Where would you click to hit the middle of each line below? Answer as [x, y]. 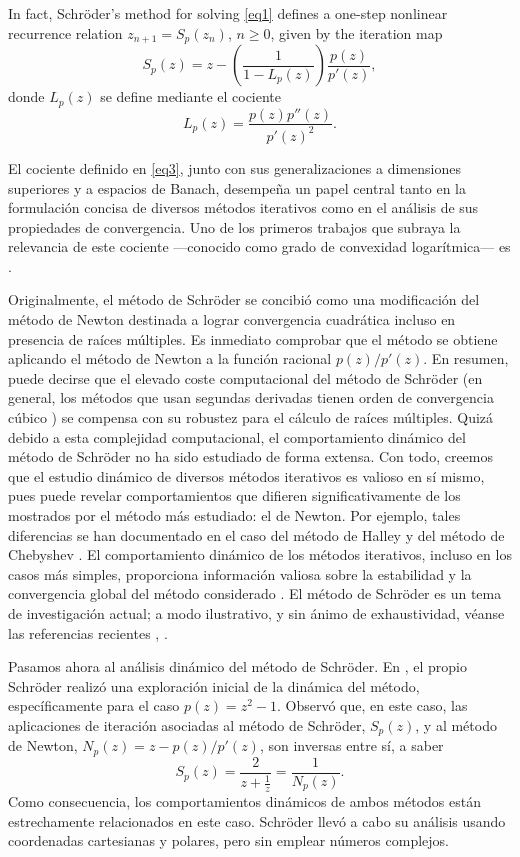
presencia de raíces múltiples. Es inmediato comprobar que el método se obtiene [253, 338]
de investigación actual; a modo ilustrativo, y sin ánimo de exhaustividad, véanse [256, 612]
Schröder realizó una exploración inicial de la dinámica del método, [214, 685]
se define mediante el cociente [191, 96]
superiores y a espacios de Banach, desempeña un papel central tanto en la [237, 187]
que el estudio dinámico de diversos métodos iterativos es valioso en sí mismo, [246, 475]
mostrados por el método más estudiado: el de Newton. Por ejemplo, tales [234, 515]
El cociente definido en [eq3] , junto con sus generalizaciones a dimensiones [234, 167]
